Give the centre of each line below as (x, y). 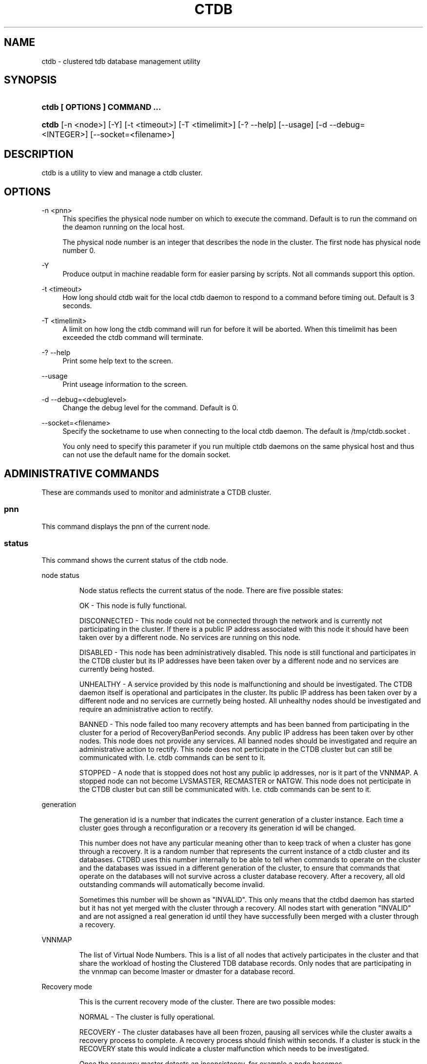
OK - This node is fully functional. (133, 606)
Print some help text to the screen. (118, 361)
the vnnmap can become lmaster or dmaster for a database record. (187, 972)
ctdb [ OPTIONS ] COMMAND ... (101, 107)
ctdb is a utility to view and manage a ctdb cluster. (122, 173)
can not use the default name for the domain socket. (146, 455)
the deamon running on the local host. (124, 227)
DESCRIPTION (39, 154)
